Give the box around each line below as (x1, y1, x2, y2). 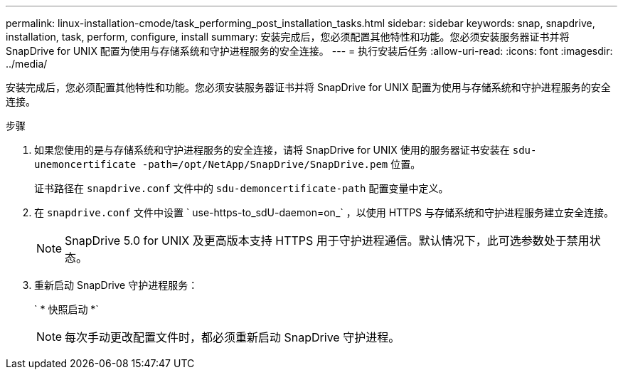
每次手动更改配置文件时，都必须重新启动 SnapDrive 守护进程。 (65, 330, 400, 344)
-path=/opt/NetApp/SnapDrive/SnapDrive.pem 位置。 (142, 158, 421, 170)
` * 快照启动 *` (34, 303, 99, 315)
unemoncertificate (34, 159, 137, 170)
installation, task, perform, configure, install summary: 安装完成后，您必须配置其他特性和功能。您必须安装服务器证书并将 (6, 31, 570, 43)
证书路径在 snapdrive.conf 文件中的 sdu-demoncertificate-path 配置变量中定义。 (34, 182, 449, 194)
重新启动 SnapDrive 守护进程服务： (34, 279, 198, 291)
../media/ (6, 58, 48, 70)
